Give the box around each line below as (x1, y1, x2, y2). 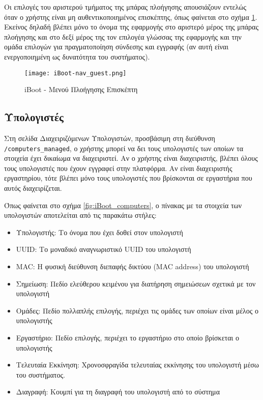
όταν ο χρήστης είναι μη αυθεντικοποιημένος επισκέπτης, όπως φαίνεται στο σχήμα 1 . (4, 11, 257, 22)
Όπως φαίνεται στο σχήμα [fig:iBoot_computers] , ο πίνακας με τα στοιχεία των (4, 199, 242, 210)
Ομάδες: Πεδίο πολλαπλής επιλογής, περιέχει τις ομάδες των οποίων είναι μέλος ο (16, 305, 259, 316)
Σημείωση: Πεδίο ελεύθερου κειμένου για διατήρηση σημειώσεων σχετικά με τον (16, 278, 256, 289)
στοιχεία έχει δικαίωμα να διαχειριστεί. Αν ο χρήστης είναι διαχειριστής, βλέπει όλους (4, 153, 258, 163)
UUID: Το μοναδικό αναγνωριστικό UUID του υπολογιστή (16, 244, 191, 254)
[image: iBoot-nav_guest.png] (24, 69, 127, 77)
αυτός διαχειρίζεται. (4, 183, 62, 193)
